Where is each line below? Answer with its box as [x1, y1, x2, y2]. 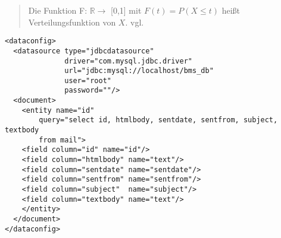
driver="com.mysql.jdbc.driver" [64, 56, 192, 65]
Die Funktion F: [28, 4, 88, 16]
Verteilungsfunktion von [28, 15, 116, 28]
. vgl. [125, 15, 144, 28]
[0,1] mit [111, 4, 142, 16]
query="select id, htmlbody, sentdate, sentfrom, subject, [39, 116, 278, 125]
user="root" [64, 76, 111, 85]
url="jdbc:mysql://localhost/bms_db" [64, 66, 214, 75]
